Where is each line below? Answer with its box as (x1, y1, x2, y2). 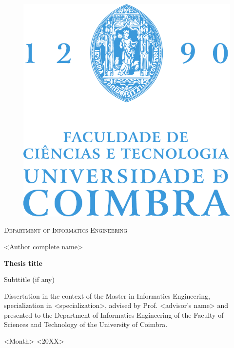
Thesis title (4, 258, 42, 268)
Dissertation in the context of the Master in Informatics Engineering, (4, 290, 210, 301)
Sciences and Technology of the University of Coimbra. (4, 319, 168, 329)
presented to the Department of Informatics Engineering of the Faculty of (4, 309, 224, 320)
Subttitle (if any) (4, 274, 55, 284)
